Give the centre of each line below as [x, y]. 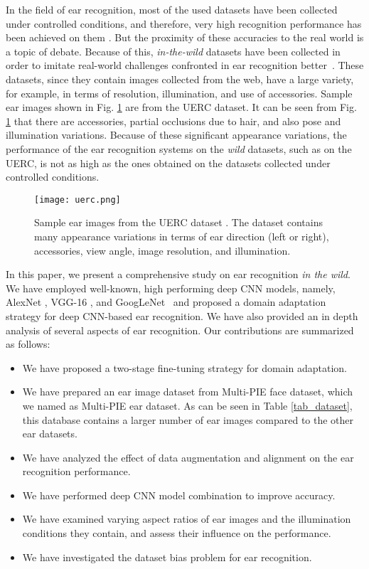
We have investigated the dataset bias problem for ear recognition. [167, 557]
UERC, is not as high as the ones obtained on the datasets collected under [168, 163]
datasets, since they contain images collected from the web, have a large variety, [180, 79]
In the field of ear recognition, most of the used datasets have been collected [172, 9]
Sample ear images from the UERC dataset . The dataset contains [178, 222]
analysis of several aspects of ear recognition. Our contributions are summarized [180, 330]
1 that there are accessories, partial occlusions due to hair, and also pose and [173, 121]
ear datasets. [50, 434]
